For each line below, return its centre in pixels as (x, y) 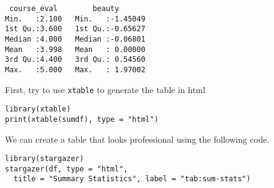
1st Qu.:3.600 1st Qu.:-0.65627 (75, 29)
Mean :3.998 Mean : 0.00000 (75, 49)
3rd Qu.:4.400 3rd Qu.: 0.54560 (75, 60)
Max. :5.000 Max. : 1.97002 (75, 70)
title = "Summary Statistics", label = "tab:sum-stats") (132, 179)
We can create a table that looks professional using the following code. (137, 139)
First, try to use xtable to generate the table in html (105, 89)
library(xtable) (38, 109)
